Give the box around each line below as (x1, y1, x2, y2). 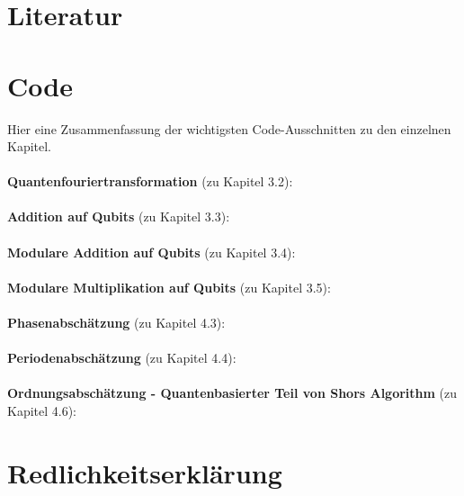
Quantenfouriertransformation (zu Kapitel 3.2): (7, 172, 293, 191)
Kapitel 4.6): (7, 401, 77, 419)
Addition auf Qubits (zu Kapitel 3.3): (7, 207, 230, 226)
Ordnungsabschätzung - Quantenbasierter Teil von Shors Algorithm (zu (7, 383, 458, 402)
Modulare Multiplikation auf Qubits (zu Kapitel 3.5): (7, 277, 331, 296)
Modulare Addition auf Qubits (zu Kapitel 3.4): (7, 242, 296, 261)
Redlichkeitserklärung (7, 454, 282, 491)
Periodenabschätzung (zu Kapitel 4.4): (7, 348, 236, 367)
